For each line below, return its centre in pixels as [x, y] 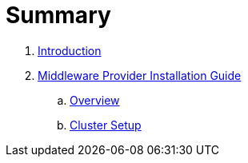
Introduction [70, 50]
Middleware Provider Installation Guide [140, 75]
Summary [58, 15]
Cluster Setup [106, 125]
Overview [95, 100]
